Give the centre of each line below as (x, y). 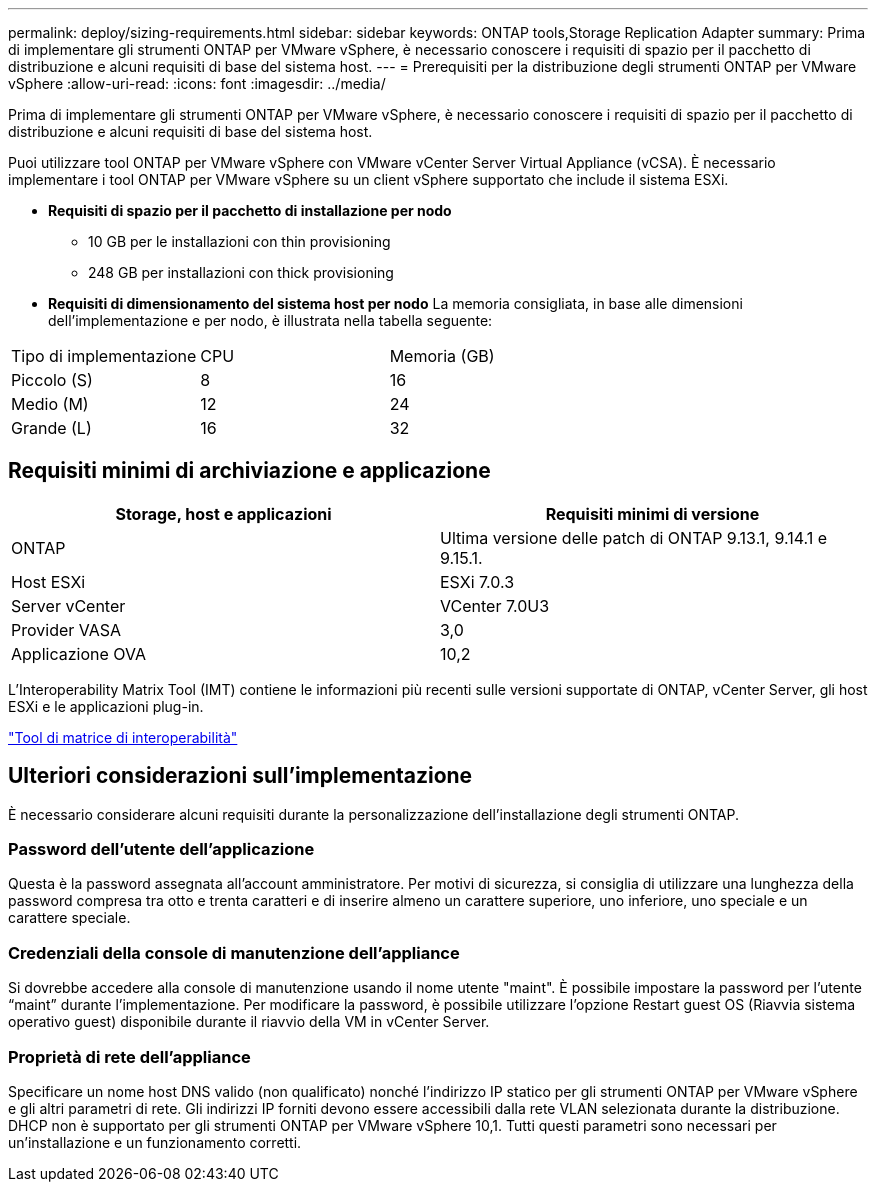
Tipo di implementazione (104, 356)
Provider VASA (66, 629)
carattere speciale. (69, 918)
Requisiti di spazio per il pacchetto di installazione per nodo (250, 210)
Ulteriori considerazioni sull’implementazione (240, 776)
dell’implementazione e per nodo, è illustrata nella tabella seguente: (270, 320)
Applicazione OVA (78, 653)
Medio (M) (50, 404)
